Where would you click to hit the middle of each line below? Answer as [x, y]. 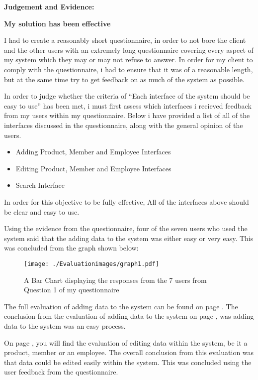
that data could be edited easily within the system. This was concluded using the [128, 362]
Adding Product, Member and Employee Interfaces [93, 152]
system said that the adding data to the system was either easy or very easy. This [129, 238]
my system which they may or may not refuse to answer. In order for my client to [129, 60]
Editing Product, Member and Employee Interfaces [93, 168]
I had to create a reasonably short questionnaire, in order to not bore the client [125, 40]
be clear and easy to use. [42, 211]
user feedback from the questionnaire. [61, 372]
